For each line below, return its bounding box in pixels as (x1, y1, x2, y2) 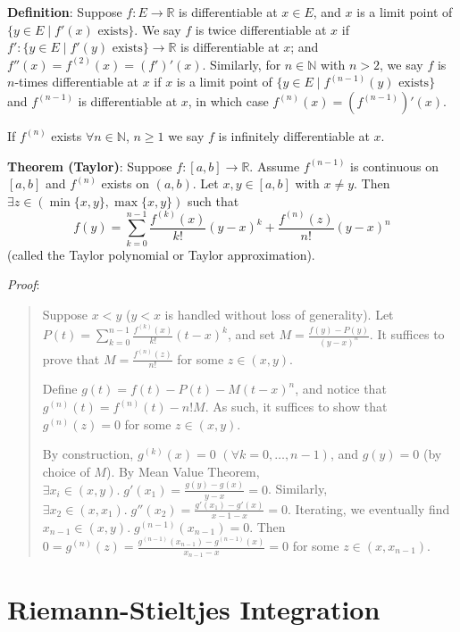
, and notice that (295, 379, 387, 398)
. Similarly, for (202, 54, 281, 73)
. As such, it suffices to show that (205, 397, 388, 416)
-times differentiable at (14, 72, 138, 91)
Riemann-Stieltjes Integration (7, 591, 381, 628)
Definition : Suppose (7, 3, 122, 21)
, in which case (188, 91, 269, 110)
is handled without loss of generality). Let (164, 304, 394, 323)
